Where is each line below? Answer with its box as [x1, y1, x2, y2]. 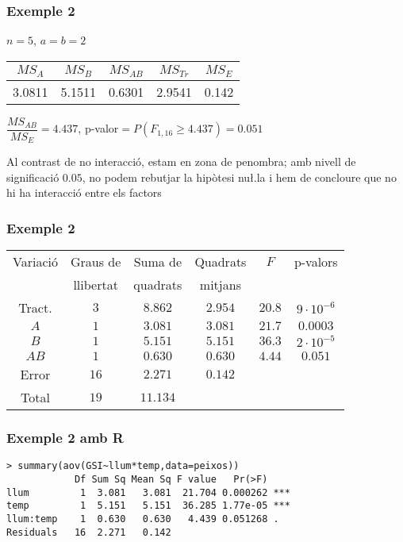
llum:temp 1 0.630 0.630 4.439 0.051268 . [6, 513, 279, 525]
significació [6, 168, 59, 185]
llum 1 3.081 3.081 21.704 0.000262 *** [6, 486, 290, 498]
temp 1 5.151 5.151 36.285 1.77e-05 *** [6, 500, 290, 512]
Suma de [133, 252, 182, 271]
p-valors [294, 252, 338, 271]
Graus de [70, 252, 121, 271]
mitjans [199, 275, 241, 294]
